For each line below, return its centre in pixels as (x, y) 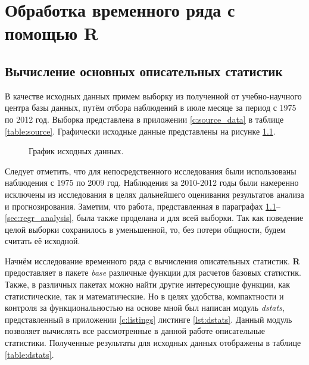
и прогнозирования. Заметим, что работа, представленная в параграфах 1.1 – (143, 206)
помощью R (52, 33)
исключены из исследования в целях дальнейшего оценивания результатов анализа (154, 194)
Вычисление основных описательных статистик (144, 71)
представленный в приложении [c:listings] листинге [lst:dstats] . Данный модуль (149, 319)
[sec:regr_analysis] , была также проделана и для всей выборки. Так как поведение (154, 218)
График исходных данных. (76, 151)
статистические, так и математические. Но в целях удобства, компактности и (144, 296)
